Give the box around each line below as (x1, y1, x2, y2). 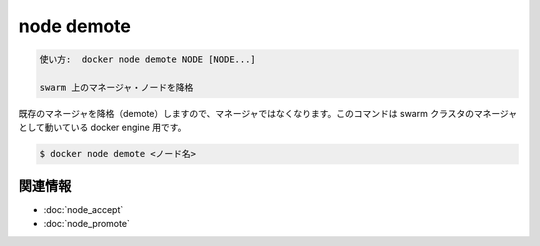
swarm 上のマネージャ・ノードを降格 (39, 81, 194, 93)
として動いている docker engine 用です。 (18, 121, 187, 134)
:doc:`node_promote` (43, 218, 130, 230)
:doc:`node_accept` (43, 203, 124, 215)
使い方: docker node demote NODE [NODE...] (39, 54, 257, 65)
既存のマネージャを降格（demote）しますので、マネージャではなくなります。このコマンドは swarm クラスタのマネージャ (18, 107, 518, 119)
